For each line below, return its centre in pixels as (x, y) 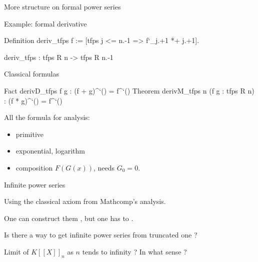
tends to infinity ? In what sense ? (134, 251)
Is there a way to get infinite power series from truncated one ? (101, 235)
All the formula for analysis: (47, 117)
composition (34, 167)
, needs (104, 167)
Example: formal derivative (45, 23)
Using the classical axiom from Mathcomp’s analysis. (85, 201)
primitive (30, 134)
